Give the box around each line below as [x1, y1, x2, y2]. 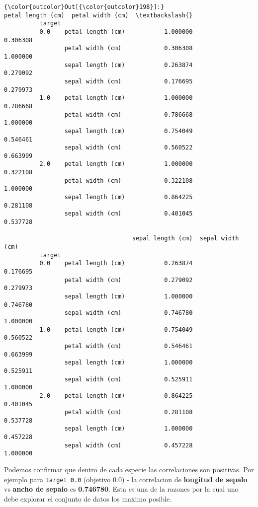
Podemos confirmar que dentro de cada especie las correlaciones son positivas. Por [4, 464, 254, 475]
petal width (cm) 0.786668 [64, 111, 193, 118]
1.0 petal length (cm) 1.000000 [39, 94, 193, 102]
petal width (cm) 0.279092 [64, 276, 193, 284]
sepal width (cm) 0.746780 [64, 309, 193, 317]
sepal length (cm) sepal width [132, 235, 239, 242]
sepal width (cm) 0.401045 [64, 210, 193, 217]
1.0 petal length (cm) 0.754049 [39, 326, 193, 333]
